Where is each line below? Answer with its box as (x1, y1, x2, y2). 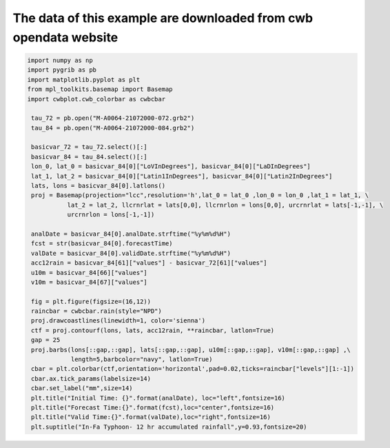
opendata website (12, 30, 119, 45)
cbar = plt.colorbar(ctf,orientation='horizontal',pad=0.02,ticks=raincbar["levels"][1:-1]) (31, 365, 355, 373)
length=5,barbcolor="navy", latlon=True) (70, 356, 213, 363)
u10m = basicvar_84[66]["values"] (31, 269, 147, 276)
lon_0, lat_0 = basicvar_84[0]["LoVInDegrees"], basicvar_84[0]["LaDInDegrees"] (31, 163, 311, 170)
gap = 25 (31, 336, 61, 344)
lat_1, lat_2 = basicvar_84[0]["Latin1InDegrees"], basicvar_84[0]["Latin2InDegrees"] (31, 172, 333, 180)
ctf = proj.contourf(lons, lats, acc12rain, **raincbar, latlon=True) (31, 326, 275, 334)
